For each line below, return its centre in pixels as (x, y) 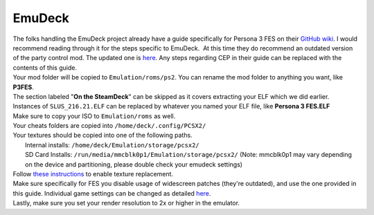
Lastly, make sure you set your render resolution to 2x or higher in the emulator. (126, 203)
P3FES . (24, 87)
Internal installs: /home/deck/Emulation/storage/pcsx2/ (113, 144)
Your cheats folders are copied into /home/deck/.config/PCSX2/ (109, 126)
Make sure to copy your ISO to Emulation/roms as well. (94, 116)
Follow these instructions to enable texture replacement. (93, 174)
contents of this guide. (45, 67)
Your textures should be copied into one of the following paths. (103, 135)
